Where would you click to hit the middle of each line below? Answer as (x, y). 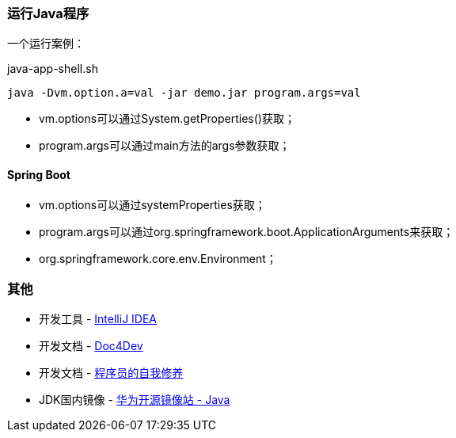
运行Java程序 (48, 13)
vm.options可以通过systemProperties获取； (152, 204)
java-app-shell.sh (53, 69)
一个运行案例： (46, 44)
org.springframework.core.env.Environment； (158, 258)
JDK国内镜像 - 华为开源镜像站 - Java (135, 400)
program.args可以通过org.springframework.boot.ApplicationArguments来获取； (247, 231)
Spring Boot (39, 174)
